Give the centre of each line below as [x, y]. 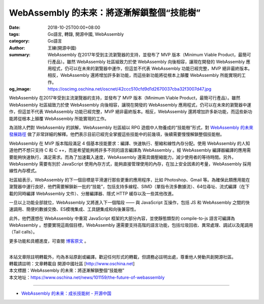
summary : [20, 55]
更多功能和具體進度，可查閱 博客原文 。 [49, 241]
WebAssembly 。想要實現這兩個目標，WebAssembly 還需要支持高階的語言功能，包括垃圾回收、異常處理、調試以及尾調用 [131, 225]
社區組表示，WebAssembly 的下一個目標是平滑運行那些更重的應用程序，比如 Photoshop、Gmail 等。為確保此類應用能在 [130, 180]
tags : [14, 34]
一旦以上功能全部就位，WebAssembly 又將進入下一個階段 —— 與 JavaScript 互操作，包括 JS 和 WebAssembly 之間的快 [129, 202]
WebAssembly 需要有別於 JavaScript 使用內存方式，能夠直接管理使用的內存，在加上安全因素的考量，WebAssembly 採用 [130, 164]
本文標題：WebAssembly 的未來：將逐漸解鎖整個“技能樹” [67, 270]
